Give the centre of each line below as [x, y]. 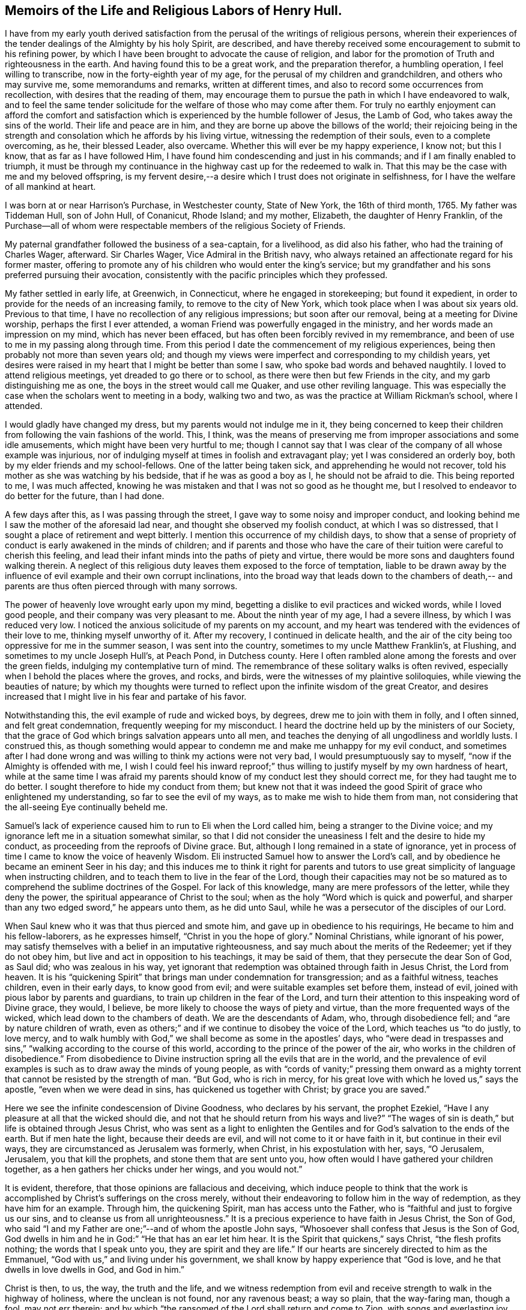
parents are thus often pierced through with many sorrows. [121, 586]
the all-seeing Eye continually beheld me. [86, 807]
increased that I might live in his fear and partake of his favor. [126, 697]
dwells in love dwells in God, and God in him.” [95, 1270]
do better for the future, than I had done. [85, 496]
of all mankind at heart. [50, 187]
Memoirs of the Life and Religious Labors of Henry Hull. [174, 11]
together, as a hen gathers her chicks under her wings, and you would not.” [154, 1169]
